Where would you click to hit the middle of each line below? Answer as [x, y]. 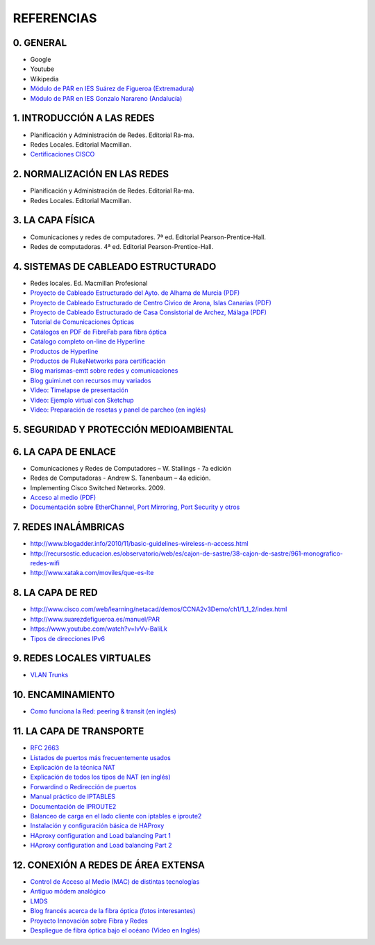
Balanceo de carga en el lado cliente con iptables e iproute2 [116, 816]
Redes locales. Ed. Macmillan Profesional [89, 283]
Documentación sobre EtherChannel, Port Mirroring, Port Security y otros [135, 507]
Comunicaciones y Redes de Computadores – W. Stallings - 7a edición [131, 468]
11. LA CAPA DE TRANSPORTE [78, 731]
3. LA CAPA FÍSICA [54, 220]
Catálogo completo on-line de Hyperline [87, 341]
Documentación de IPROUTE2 [73, 806]
